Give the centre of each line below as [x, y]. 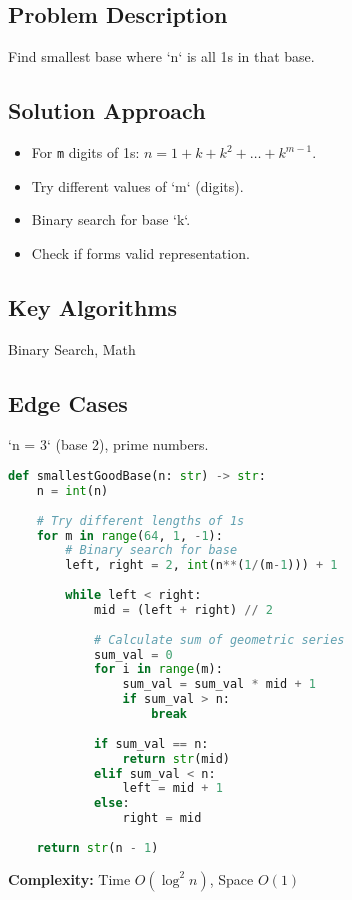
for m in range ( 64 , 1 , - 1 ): [129, 535]
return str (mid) [176, 758]
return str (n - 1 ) [97, 847]
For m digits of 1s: [85, 152]
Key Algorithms [92, 306]
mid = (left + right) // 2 [183, 609]
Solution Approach [107, 110]
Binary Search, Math [72, 348]
